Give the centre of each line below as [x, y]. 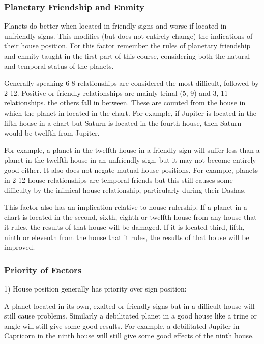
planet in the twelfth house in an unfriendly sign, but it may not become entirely [130, 160]
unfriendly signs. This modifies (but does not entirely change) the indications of [128, 35]
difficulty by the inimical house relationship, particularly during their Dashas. [125, 190]
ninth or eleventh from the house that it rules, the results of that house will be [127, 237]
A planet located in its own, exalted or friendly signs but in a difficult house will [129, 306]
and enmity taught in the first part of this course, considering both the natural [127, 56]
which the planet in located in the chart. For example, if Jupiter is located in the [130, 112]
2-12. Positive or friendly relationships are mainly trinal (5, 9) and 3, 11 [116, 92]
